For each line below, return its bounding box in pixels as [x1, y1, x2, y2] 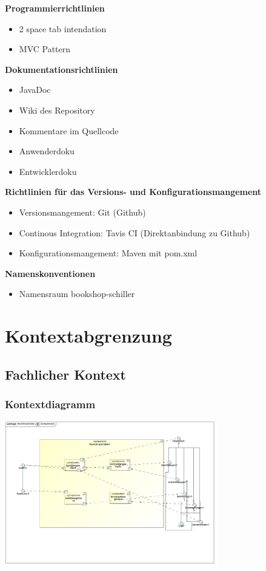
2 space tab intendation [19, 22, 107, 35]
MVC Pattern [19, 43, 71, 55]
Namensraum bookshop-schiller [19, 287, 135, 300]
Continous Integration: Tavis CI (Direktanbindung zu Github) [19, 226, 250, 239]
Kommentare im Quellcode [19, 124, 119, 137]
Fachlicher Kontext [5, 364, 127, 383]
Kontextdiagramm [5, 396, 96, 411]
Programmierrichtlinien [5, 2, 105, 14]
